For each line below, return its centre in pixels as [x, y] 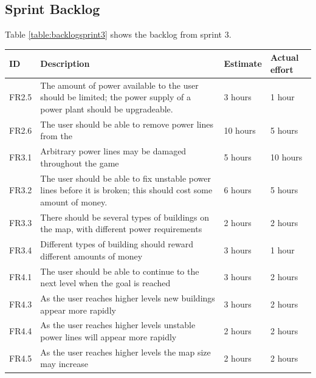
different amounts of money [91, 256]
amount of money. [74, 201]
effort [282, 69]
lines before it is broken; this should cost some [126, 190]
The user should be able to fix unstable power [126, 178]
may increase [64, 364]
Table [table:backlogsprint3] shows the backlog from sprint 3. [118, 34]
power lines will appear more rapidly [108, 337]
